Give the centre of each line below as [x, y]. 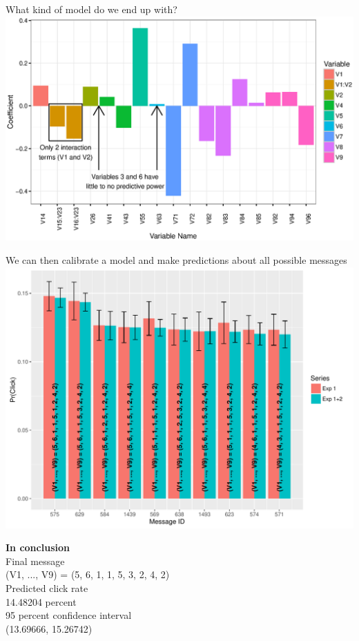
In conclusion [38, 547]
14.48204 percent [41, 601]
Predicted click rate [47, 588]
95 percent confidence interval [69, 615]
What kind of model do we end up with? [91, 9]
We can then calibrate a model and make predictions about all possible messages [176, 260]
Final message [35, 561]
